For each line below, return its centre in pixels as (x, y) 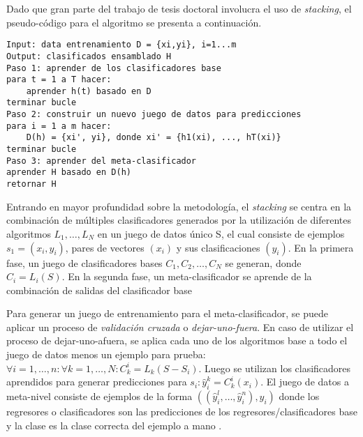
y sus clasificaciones (218, 247)
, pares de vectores (105, 247)
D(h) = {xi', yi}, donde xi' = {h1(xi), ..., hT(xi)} (154, 138)
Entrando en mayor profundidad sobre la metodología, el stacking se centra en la (179, 206)
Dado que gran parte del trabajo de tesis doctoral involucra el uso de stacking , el (179, 8)
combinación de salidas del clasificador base (99, 290)
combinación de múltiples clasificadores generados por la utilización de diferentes (179, 220)
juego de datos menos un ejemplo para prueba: (106, 354)
